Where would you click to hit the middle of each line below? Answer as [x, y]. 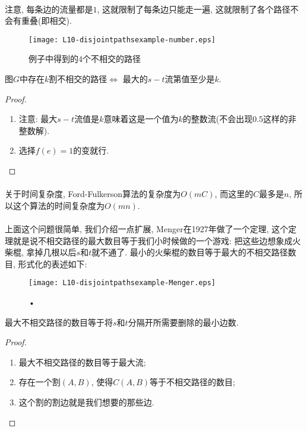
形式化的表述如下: [53, 263]
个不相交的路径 [112, 59]
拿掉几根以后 [51, 252]
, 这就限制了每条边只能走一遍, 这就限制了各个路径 [194, 9]
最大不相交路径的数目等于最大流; [82, 362]
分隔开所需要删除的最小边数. [183, 322]
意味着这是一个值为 [141, 119]
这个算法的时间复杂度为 [58, 205]
